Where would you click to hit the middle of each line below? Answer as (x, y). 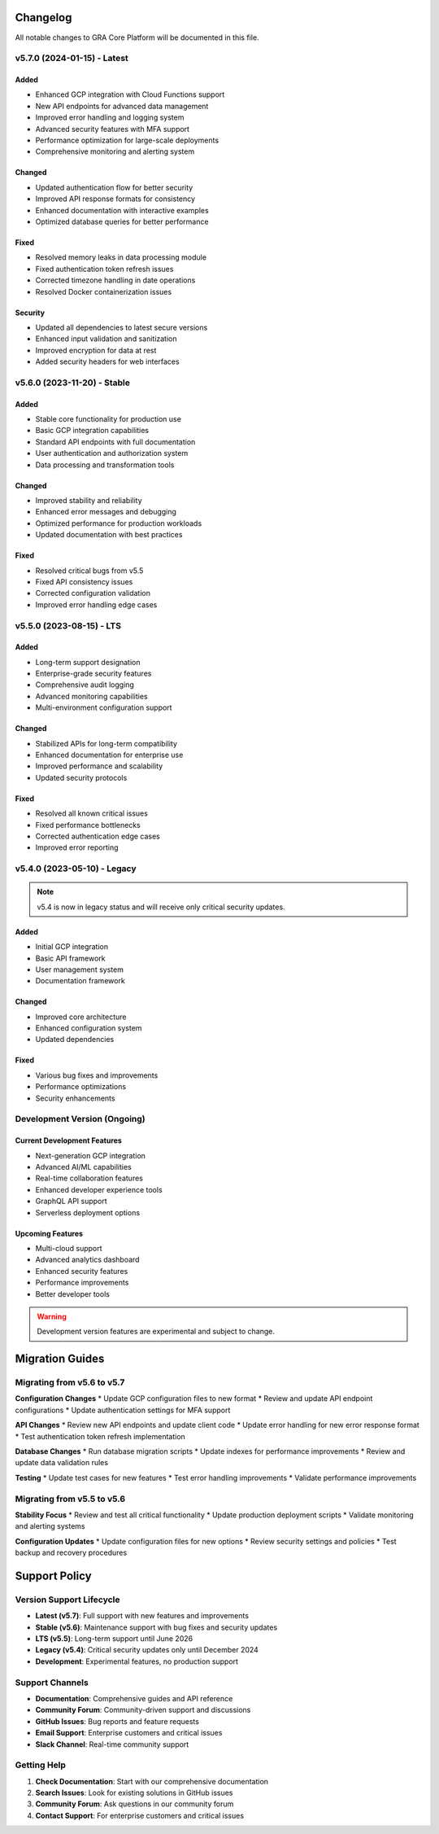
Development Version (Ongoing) (80, 1119)
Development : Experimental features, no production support (137, 1661)
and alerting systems (50, 1526)
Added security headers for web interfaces (107, 361)
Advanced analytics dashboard (87, 1260)
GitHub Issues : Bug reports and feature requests (117, 1721)
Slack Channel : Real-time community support (112, 1744)
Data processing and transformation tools (105, 465)
